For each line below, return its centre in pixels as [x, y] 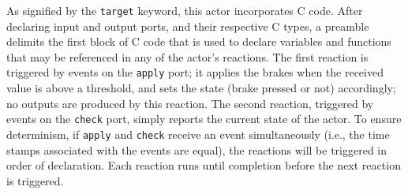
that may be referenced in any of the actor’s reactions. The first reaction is [187, 56]
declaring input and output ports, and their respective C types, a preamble [188, 26]
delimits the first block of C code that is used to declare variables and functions [199, 41]
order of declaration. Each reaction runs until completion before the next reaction [204, 165]
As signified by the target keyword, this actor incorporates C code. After [185, 10]
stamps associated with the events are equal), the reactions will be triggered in [197, 149]
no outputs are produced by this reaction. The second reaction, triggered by [190, 103]
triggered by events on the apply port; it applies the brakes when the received [195, 72]
